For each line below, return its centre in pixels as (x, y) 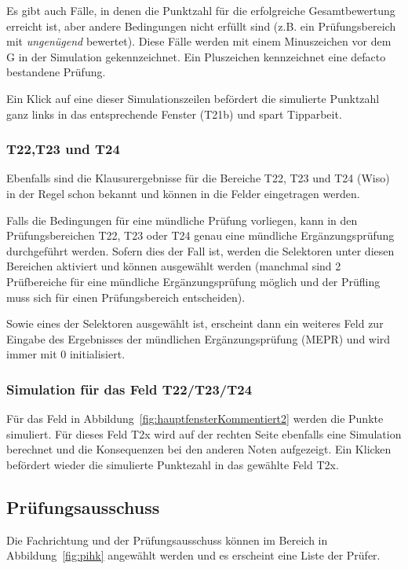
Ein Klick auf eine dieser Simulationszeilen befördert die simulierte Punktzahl (193, 98)
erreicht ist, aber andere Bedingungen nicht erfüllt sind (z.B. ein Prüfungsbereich (201, 26)
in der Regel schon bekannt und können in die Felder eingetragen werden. (183, 193)
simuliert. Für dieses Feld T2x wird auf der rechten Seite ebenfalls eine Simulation (204, 433)
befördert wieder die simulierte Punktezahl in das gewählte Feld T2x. (173, 464)
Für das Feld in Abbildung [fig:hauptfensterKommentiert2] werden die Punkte (195, 418)
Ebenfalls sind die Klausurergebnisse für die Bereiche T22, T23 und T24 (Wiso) (198, 178)
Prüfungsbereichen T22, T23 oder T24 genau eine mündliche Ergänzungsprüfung (200, 235)
